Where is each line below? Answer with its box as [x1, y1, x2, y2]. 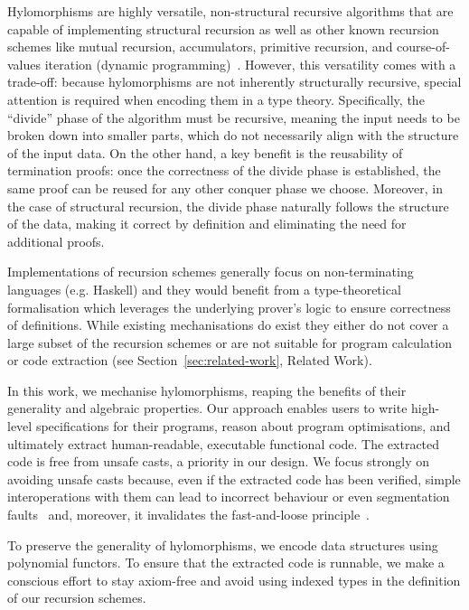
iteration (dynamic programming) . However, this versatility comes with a [44, 54, 456, 73]
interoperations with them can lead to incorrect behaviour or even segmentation [7, 487, 450, 506]
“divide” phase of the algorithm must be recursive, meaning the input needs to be [7, 108, 460, 127]
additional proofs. [7, 231, 105, 250]
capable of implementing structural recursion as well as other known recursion [7, 19, 439, 38]
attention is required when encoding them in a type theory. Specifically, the [7, 89, 425, 108]
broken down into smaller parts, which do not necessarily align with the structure [7, 126, 459, 145]
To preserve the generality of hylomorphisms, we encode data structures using [7, 535, 438, 554]
